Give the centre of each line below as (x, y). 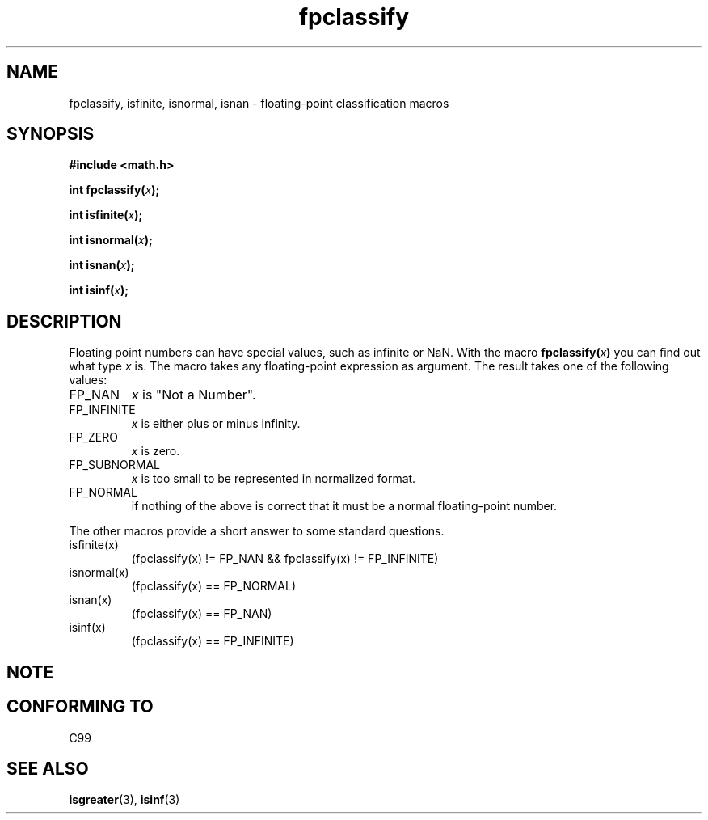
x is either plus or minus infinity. (216, 424)
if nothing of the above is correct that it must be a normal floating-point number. (344, 506)
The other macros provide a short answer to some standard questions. (257, 531)
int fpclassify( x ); (114, 190)
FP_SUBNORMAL (115, 465)
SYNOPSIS (51, 134)
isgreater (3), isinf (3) (124, 800)
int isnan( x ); (102, 265)
